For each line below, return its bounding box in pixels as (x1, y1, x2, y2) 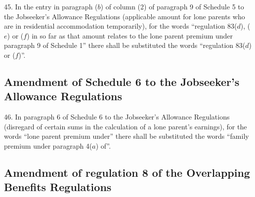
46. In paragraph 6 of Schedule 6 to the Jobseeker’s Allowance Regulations (4, 112, 230, 122)
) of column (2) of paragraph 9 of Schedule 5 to (100, 1, 244, 11)
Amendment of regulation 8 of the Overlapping (4, 164, 250, 180)
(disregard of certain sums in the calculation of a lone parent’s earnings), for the (4, 121, 247, 131)
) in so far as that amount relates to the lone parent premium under (27, 30, 233, 40)
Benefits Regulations (4, 179, 112, 195)
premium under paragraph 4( (4, 140, 92, 151)
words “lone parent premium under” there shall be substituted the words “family (4, 131, 249, 141)
